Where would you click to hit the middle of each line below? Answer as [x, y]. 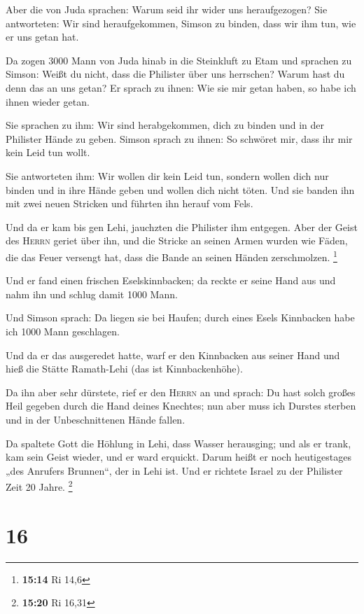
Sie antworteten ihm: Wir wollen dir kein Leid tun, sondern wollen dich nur [167, 175]
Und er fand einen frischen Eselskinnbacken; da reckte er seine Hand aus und [171, 280]
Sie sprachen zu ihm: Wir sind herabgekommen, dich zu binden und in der [165, 125]
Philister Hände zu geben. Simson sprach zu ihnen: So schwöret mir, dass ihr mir [179, 138]
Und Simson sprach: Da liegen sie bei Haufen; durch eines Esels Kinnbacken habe [180, 318]
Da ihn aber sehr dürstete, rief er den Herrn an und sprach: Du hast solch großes [181, 392]
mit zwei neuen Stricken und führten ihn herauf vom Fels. [129, 203]
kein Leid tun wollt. [48, 152]
